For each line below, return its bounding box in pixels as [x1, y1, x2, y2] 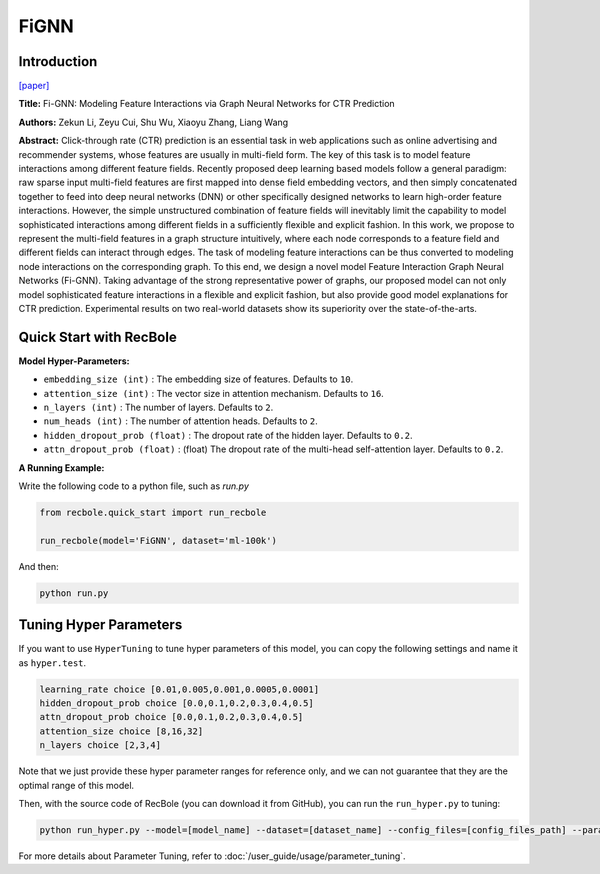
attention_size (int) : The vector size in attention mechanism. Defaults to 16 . [43, 387, 384, 399]
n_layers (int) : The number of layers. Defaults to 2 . [43, 401, 274, 413]
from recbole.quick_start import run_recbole [39, 506, 267, 518]
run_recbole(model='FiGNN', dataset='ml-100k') [39, 535, 277, 546]
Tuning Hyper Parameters [18, 616, 183, 634]
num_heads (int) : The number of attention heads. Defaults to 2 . [43, 415, 319, 427]
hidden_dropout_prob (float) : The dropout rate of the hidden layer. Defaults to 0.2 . [43, 429, 414, 441]
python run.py [39, 587, 109, 599]
